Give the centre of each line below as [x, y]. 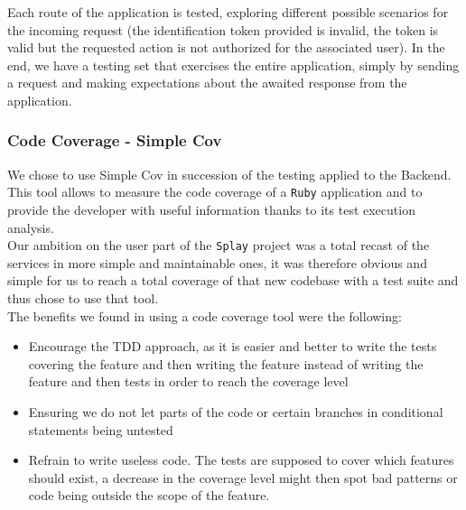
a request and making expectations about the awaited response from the [207, 83]
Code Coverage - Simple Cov [115, 140]
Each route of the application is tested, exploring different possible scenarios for [228, 12]
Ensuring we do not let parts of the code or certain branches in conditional [236, 412]
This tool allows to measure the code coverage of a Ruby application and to [215, 192]
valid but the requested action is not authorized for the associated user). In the [226, 47]
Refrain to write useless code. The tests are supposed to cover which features [241, 460]
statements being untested [101, 429]
